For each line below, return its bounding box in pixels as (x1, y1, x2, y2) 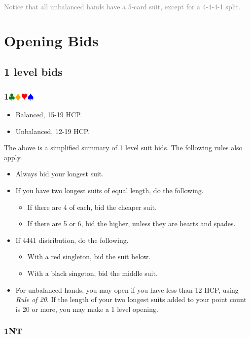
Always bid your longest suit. (15, 169, 104, 179)
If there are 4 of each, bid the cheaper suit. (27, 202, 157, 212)
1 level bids (4, 64, 63, 79)
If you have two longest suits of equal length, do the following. (15, 185, 204, 195)
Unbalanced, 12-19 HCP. (15, 126, 90, 136)
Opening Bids (4, 30, 99, 50)
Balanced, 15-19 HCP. (15, 109, 82, 119)
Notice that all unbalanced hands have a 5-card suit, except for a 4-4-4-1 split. (4, 1, 241, 11)
